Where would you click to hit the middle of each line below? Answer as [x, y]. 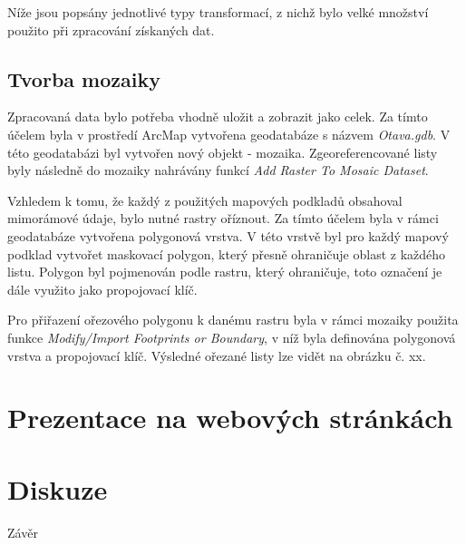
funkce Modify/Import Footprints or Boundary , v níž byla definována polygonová [232, 337]
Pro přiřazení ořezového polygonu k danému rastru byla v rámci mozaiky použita [233, 320]
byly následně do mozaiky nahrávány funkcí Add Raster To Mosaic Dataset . [218, 170]
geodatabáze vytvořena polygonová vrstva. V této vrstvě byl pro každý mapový [228, 235]
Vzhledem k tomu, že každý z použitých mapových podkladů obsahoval [205, 200]
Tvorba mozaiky [84, 78]
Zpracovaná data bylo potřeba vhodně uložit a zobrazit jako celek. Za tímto [218, 117]
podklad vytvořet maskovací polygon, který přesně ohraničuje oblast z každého [227, 253]
